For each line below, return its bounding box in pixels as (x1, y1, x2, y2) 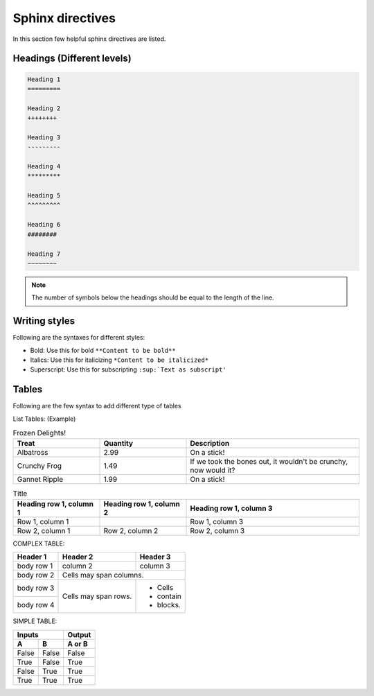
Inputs (17, 629, 39, 639)
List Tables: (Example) (12, 415, 76, 423)
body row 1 (17, 562, 53, 571)
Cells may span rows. (62, 591, 132, 601)
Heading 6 (27, 220, 61, 229)
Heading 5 (27, 191, 61, 200)
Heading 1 (27, 75, 61, 83)
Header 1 (17, 552, 47, 562)
